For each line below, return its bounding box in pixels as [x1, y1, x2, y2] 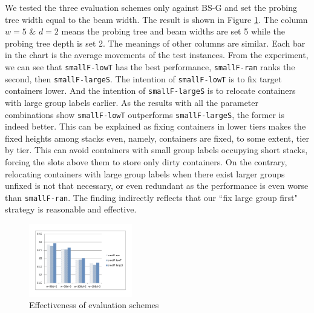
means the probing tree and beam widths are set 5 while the [61, 25, 285, 38]
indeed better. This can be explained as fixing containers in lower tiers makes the [5, 120, 306, 133]
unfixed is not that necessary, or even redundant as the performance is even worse [5, 179, 309, 192]
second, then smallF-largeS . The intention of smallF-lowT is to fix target [5, 72, 282, 85]
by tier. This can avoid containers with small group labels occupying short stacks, [5, 143, 308, 156]
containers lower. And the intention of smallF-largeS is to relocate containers [5, 84, 296, 97]
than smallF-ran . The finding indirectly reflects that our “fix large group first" [5, 191, 298, 203]
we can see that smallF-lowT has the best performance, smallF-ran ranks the [5, 60, 295, 73]
